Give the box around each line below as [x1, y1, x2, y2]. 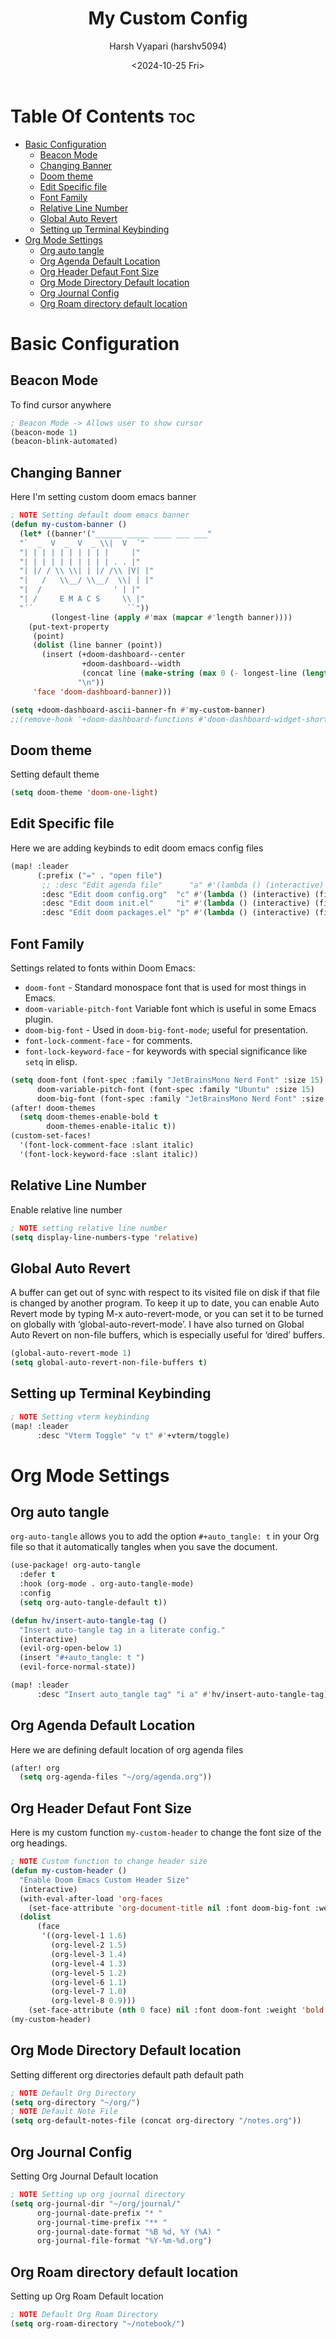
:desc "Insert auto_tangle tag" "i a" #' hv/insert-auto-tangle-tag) [36, 1689, 329, 1699]
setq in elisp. [24, 1055, 78, 1067]
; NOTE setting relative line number [10, 1223, 168, 1233]
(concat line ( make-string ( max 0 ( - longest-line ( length [81, 668, 333, 678]
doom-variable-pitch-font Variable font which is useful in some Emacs [24, 1002, 317, 1014]
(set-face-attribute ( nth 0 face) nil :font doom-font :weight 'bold [28, 2005, 325, 2016]
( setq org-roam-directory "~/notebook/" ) [10, 2318, 186, 2329]
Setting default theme [10, 768, 100, 781]
